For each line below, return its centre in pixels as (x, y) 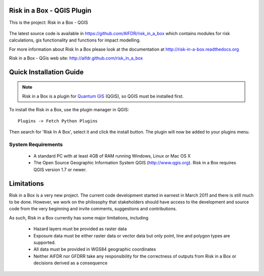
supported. (44, 243)
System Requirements (36, 144)
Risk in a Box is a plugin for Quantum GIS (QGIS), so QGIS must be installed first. (103, 96)
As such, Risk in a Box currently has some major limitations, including (79, 217)
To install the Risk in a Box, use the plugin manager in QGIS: (69, 110)
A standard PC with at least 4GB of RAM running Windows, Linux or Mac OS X (112, 156)
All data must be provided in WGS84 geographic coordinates (95, 249)
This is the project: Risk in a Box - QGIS (48, 22)
